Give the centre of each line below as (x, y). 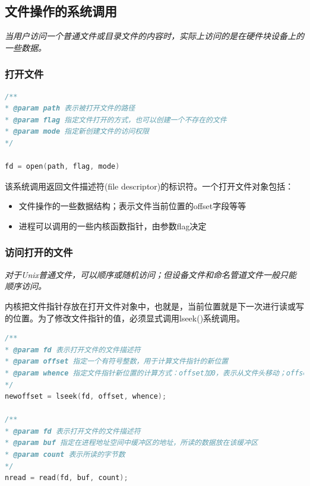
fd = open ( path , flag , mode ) (62, 167)
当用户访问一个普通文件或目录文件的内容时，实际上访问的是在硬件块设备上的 (154, 36)
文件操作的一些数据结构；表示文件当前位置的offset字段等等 (132, 206)
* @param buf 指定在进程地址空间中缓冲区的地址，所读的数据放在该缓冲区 (132, 443)
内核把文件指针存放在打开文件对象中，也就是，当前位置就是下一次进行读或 (150, 306)
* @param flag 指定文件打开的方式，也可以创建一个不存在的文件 (116, 120)
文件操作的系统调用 (61, 11)
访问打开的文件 (39, 252)
